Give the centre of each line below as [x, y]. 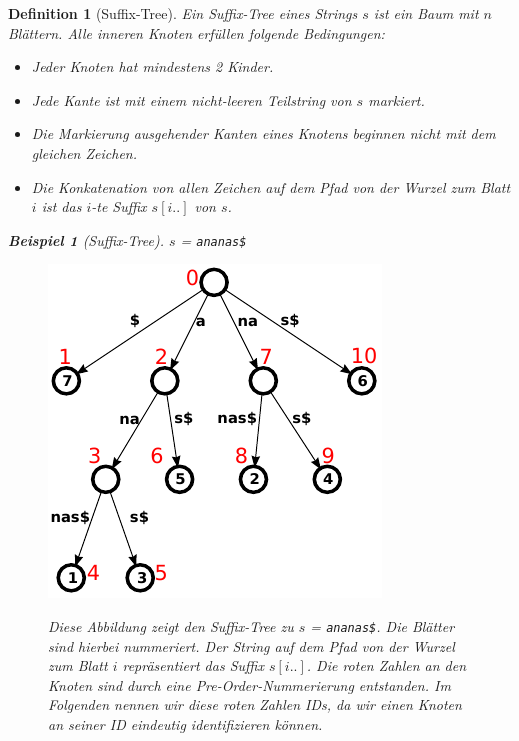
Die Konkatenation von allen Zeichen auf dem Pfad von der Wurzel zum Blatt [271, 186]
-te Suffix [119, 206]
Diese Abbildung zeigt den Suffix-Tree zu [171, 626]
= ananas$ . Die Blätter [382, 626]
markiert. [396, 99]
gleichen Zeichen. [84, 152]
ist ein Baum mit [426, 13]
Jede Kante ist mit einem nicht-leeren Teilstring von [191, 99]
